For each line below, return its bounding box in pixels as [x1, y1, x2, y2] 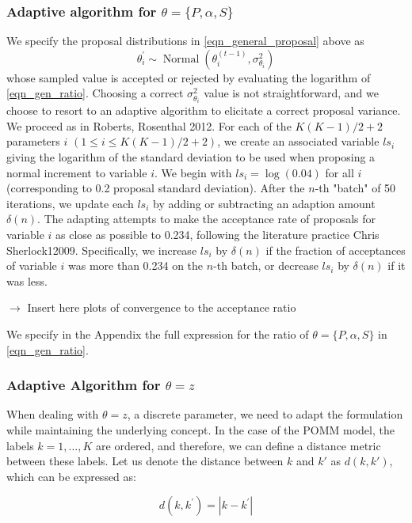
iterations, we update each [6, 195, 134, 211]
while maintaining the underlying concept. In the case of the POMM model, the [6, 421, 395, 438]
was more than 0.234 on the [68, 257, 204, 274]
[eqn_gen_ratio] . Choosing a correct [6, 85, 184, 101]
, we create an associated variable [217, 133, 380, 150]
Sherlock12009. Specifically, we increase [6, 241, 197, 258]
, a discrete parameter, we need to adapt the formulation [127, 406, 403, 423]
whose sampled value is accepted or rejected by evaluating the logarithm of [6, 69, 371, 85]
